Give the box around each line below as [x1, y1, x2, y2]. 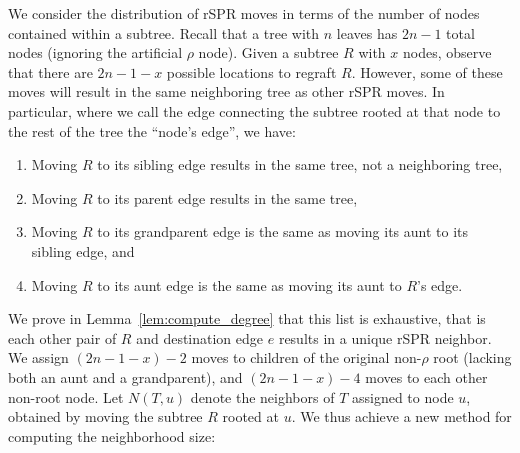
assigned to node [351, 386, 454, 407]
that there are [8, 61, 93, 82]
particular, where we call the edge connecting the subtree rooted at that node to [8, 100, 501, 121]
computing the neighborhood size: [8, 425, 216, 446]
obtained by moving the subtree [8, 406, 203, 427]
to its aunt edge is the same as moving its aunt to [97, 274, 402, 295]
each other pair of [8, 327, 117, 348]
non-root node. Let [8, 386, 124, 407]
